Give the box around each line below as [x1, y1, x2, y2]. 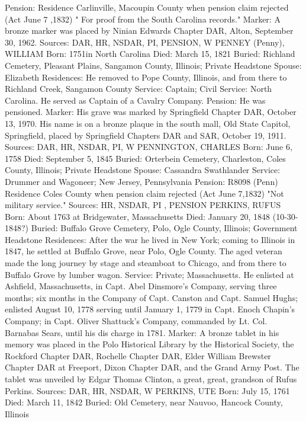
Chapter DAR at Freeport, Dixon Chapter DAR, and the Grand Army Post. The [5, 361, 299, 373]
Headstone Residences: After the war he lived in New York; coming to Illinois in [5, 233, 295, 245]
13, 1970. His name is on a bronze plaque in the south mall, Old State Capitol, [5, 117, 291, 129]
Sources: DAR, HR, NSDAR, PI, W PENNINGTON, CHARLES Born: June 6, [5, 140, 292, 153]
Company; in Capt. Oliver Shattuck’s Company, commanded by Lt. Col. [5, 315, 268, 327]
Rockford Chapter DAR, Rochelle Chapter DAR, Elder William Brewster [5, 349, 271, 362]
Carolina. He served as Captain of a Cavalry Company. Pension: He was [5, 94, 266, 106]
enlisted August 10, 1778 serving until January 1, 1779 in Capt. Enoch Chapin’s [5, 303, 295, 315]
